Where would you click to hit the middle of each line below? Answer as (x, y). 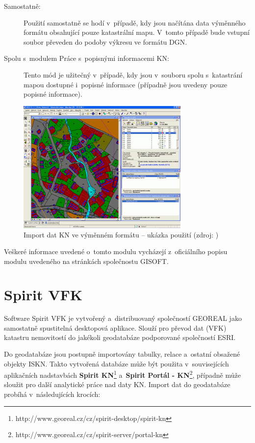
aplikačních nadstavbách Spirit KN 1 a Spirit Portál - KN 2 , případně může (122, 374)
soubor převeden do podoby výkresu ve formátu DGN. (105, 41)
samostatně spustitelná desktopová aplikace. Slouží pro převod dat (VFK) (115, 327)
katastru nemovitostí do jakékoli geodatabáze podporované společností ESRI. (120, 337)
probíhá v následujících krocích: (52, 394)
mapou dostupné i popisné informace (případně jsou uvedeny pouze (126, 84)
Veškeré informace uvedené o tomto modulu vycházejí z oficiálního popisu (116, 251)
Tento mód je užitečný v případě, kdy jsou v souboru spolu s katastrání (133, 74)
